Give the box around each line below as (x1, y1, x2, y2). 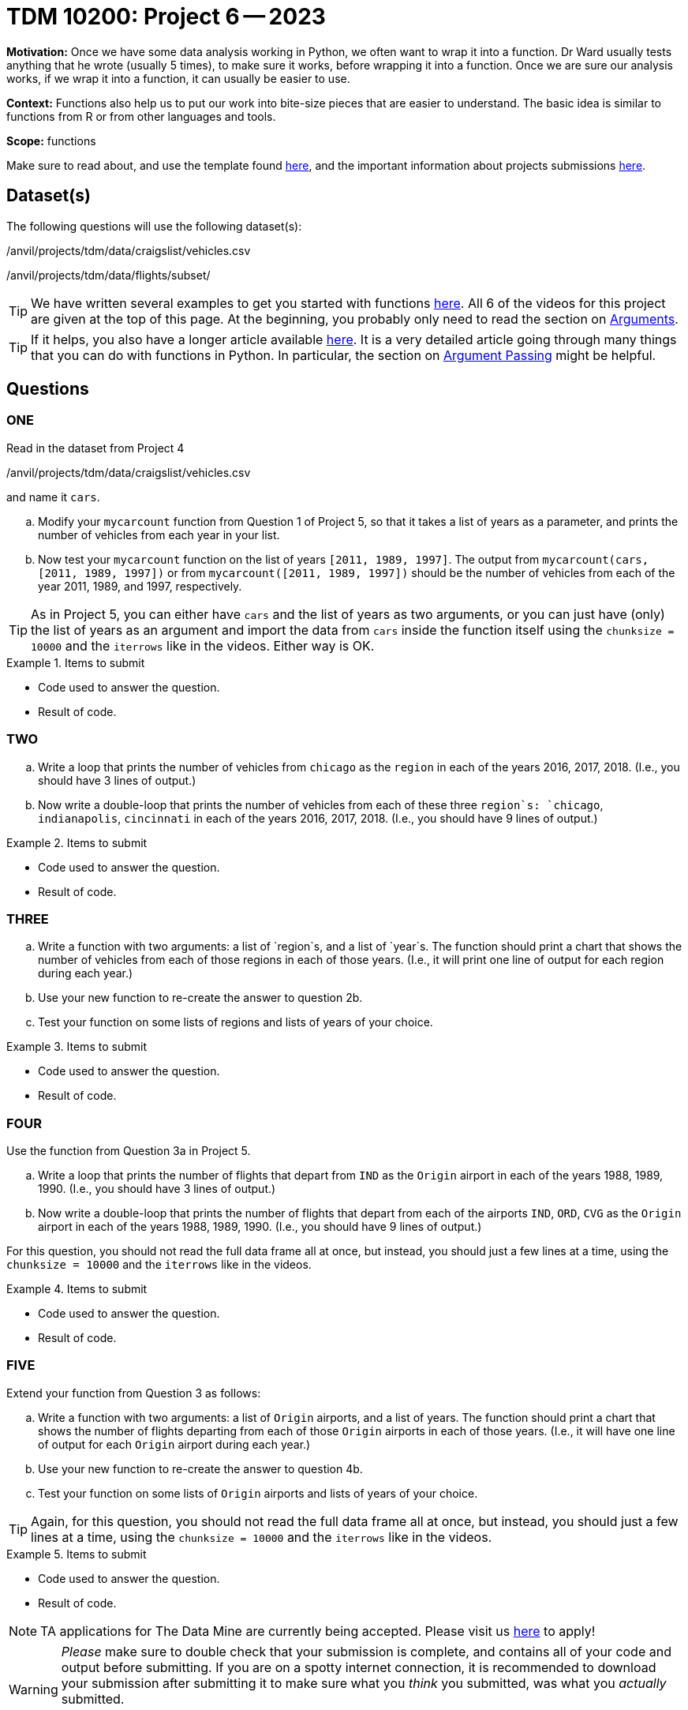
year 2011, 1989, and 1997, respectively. (38, 579, 242, 593)
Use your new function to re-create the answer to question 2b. (38, 991, 363, 1005)
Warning (9, 1681, 58, 1697)
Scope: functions (6, 133, 96, 148)
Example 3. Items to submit (6, 1040, 147, 1054)
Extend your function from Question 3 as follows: (6, 1386, 261, 1400)
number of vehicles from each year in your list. (38, 527, 280, 542)
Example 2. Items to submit (6, 835, 148, 849)
